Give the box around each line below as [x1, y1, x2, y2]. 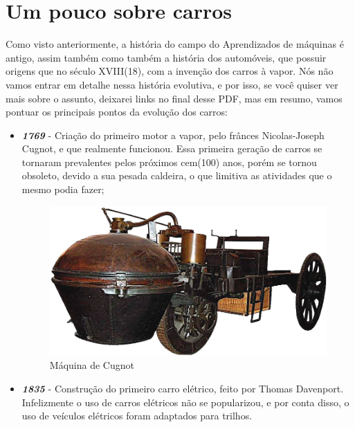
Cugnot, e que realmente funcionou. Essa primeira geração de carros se [21, 141, 322, 156]
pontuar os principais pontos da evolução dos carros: [6, 105, 228, 119]
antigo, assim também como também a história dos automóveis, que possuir [6, 50, 327, 64]
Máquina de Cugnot [49, 358, 134, 372]
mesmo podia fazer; [21, 182, 104, 197]
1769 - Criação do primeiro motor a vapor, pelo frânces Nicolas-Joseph [21, 127, 325, 142]
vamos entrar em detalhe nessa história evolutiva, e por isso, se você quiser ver [6, 77, 338, 91]
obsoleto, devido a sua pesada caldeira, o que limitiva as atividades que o [21, 168, 332, 183]
